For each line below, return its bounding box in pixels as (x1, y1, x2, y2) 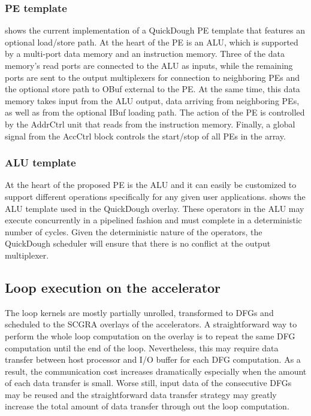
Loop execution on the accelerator (5, 278, 221, 296)
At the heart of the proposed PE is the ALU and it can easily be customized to (5, 178, 297, 191)
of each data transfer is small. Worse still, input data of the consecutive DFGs (5, 376, 292, 389)
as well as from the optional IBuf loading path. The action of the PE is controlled (5, 106, 305, 119)
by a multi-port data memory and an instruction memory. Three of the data (5, 47, 285, 60)
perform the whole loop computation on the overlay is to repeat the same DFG (5, 329, 295, 342)
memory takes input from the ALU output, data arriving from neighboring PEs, (5, 94, 300, 107)
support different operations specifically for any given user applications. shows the (5, 190, 306, 202)
